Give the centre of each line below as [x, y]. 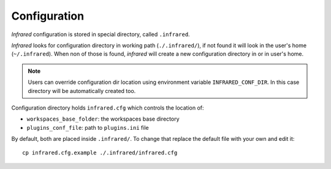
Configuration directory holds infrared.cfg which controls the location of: [108, 108]
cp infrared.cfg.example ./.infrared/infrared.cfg [100, 153]
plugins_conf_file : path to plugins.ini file [88, 127]
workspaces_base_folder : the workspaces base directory [103, 119]
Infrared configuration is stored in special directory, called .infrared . [101, 34]
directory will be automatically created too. [82, 91]
